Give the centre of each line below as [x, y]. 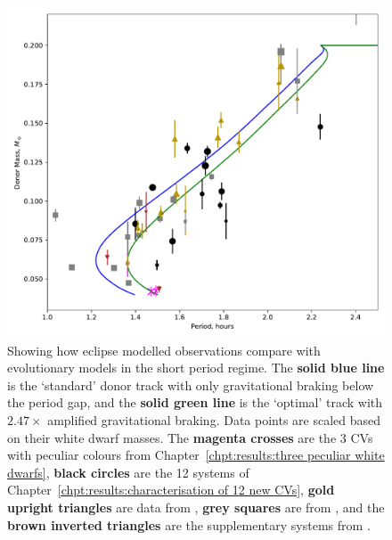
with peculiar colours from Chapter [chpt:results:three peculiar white [196, 455]
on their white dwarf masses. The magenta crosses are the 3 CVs [190, 437]
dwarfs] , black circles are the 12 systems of [128, 472]
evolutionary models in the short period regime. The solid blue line [196, 368]
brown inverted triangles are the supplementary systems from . [189, 524]
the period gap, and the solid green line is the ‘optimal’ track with [195, 402]
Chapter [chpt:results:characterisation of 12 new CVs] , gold [171, 490]
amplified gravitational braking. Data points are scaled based [214, 419]
